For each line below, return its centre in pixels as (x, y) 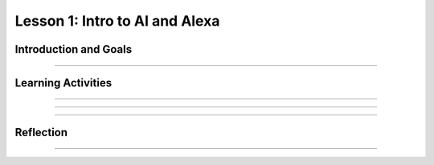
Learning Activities (63, 83)
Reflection (41, 133)
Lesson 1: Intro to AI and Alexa (117, 21)
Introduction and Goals (74, 49)
